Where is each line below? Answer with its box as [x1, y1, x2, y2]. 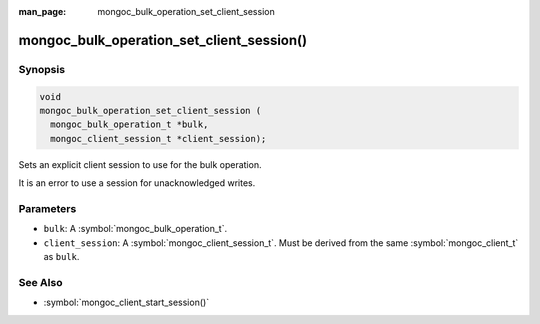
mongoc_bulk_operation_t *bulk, [50, 119, 209, 130]
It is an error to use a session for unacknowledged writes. [18, 177, 256, 189]
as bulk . [43, 251, 80, 263]
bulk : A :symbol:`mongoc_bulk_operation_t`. [43, 223, 228, 235]
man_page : [18, 6, 67, 17]
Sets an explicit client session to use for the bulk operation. [18, 158, 262, 170]
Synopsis [18, 62, 65, 76]
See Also [18, 275, 63, 289]
